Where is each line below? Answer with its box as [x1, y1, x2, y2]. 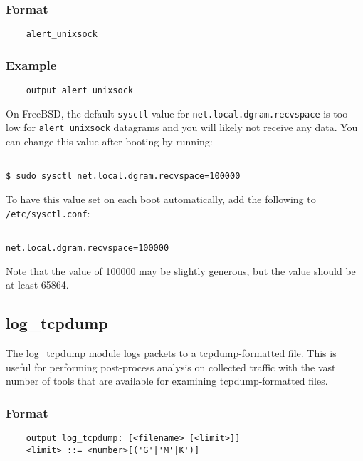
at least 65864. [6, 277, 69, 292]
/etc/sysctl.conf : [6, 205, 90, 220]
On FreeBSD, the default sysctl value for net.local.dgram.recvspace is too [6, 105, 348, 120]
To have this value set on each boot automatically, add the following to [6, 191, 316, 206]
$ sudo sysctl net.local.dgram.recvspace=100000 [6, 171, 241, 182]
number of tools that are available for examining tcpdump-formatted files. [6, 373, 328, 388]
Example [6, 56, 57, 73]
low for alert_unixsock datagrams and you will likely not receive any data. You [6, 120, 358, 135]
